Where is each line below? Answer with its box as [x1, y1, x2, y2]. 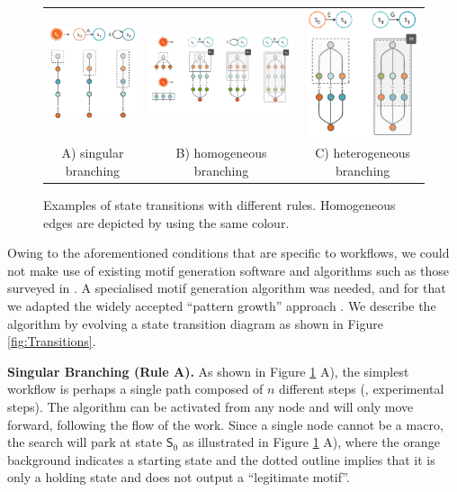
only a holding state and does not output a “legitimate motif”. [7, 468, 350, 487]
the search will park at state [7, 433, 163, 451]
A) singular [61, 143, 124, 162]
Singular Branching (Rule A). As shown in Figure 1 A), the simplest [7, 361, 409, 380]
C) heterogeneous [315, 143, 411, 162]
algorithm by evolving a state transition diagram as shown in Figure [7, 314, 383, 333]
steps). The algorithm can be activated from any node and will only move [7, 397, 414, 416]
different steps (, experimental [279, 379, 444, 398]
